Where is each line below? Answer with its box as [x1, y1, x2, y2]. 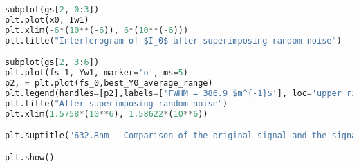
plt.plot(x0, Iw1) [5, 15, 89, 25]
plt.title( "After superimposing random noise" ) [5, 98, 228, 109]
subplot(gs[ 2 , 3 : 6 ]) [5, 57, 100, 68]
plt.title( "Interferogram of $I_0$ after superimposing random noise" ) [5, 35, 342, 46]
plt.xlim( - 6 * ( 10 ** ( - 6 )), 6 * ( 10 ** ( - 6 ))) [5, 25, 189, 35]
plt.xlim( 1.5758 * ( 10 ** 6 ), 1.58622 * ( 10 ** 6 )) [5, 109, 208, 119]
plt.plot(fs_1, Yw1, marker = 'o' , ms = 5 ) [5, 68, 188, 78]
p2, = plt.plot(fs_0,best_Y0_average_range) [5, 77, 213, 88]
